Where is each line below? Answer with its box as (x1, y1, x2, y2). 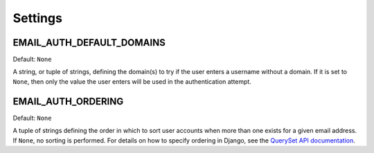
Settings (12, 10, 62, 26)
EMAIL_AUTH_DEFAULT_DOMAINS (12, 37, 166, 48)
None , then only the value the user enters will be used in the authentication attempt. (12, 77, 252, 86)
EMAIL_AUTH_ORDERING (12, 96, 124, 107)
